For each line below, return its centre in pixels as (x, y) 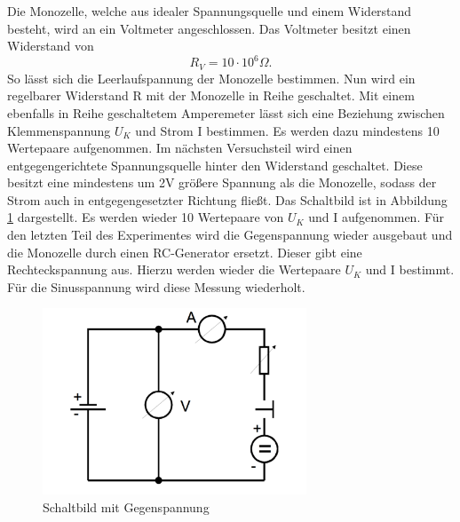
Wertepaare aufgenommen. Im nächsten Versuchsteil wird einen (180, 148)
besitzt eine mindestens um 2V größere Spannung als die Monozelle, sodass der (222, 182)
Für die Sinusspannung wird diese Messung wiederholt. (156, 286)
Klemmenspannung (59, 130)
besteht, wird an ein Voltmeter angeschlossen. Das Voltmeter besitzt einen (209, 28)
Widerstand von (51, 46)
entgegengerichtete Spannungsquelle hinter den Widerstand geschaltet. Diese (215, 165)
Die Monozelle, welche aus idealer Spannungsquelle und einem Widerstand (210, 11)
